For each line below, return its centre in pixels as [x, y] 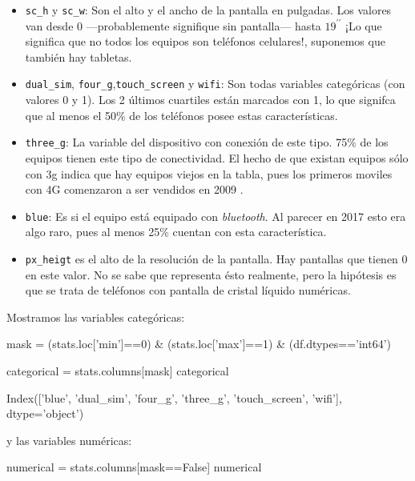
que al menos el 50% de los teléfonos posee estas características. [181, 115]
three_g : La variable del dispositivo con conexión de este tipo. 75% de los [207, 142]
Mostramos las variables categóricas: [96, 317]
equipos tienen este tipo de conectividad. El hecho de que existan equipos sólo [217, 157]
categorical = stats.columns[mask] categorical [118, 371]
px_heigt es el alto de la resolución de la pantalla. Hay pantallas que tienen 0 [216, 258]
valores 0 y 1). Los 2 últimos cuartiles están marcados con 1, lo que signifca [210, 100]
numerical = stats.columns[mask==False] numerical [134, 467]
